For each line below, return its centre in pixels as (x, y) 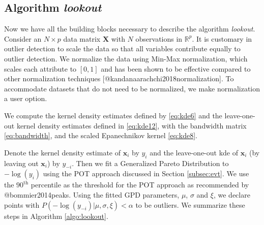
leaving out (21, 163)
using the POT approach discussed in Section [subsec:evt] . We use (146, 173)
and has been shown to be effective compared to (176, 68)
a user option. (26, 98)
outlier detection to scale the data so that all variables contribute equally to (122, 49)
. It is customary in (222, 38)
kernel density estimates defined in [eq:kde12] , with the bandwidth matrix (131, 125)
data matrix (82, 38)
